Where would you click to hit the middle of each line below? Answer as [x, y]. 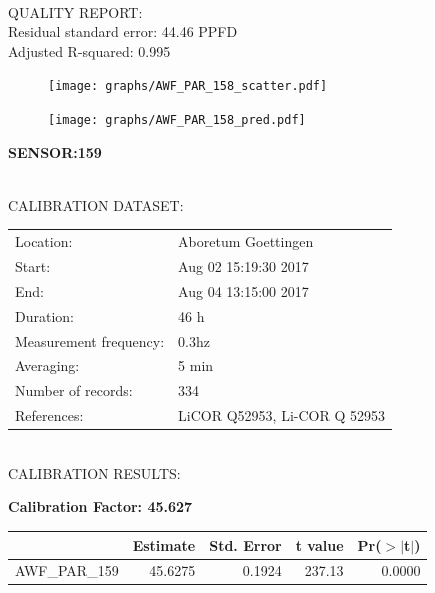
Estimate [164, 544]
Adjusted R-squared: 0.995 [89, 50]
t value [319, 544]
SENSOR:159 [55, 151]
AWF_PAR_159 [67, 570]
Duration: [44, 315]
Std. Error [245, 544]
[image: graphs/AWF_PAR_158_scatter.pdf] [188, 86]
